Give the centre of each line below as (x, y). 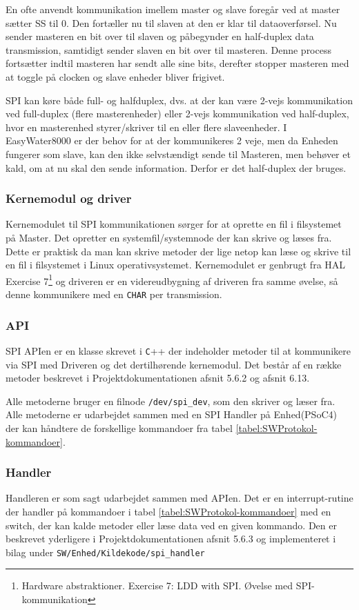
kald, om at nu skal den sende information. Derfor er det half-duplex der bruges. (176, 167)
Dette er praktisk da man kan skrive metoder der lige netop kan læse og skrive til (178, 251)
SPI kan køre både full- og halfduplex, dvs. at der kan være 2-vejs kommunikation (179, 100)
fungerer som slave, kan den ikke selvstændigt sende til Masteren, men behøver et (178, 154)
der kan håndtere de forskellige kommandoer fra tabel (119, 427)
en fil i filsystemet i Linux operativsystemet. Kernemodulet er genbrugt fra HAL (176, 265)
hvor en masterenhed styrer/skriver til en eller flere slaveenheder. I (146, 127)
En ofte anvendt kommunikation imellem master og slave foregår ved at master (173, 9)
